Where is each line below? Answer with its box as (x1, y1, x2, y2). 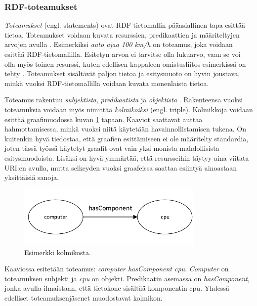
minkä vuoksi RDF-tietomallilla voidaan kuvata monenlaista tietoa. (4, 78, 209, 88)
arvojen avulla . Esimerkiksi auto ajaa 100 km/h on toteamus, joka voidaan (4, 39, 233, 49)
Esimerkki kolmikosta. (24, 247, 91, 257)
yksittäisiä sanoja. (4, 172, 59, 182)
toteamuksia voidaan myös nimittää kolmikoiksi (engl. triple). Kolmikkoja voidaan (4, 104, 253, 114)
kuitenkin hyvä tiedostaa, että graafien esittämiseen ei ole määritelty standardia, (4, 133, 249, 143)
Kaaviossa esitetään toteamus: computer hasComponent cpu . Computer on (4, 263, 229, 274)
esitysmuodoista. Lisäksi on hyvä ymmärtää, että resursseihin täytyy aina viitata (4, 152, 249, 163)
